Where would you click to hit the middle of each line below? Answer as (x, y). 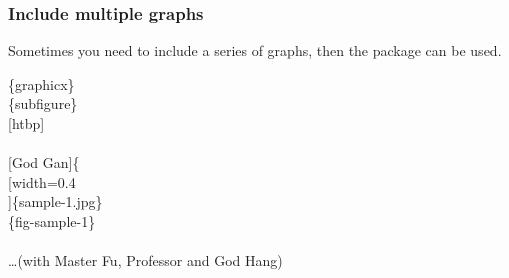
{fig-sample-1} (52, 220)
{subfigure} (43, 103)
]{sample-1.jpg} (55, 201)
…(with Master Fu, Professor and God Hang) (145, 260)
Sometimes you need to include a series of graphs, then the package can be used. (255, 50)
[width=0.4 (42, 181)
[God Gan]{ (44, 162)
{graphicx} (41, 83)
